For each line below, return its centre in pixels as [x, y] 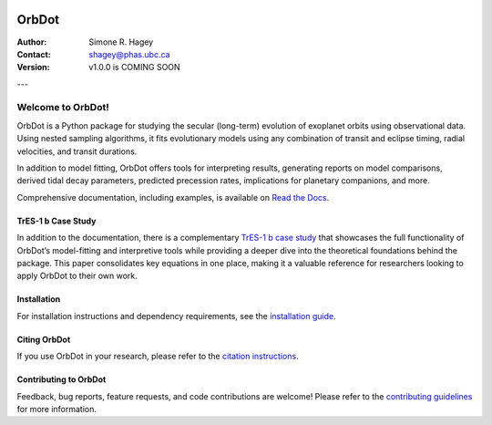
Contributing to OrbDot [61, 379]
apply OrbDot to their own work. [77, 276]
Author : [32, 42]
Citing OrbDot [44, 339]
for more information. [57, 409]
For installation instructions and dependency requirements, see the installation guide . [176, 316]
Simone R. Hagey [121, 42]
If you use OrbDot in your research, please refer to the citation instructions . [158, 357]
